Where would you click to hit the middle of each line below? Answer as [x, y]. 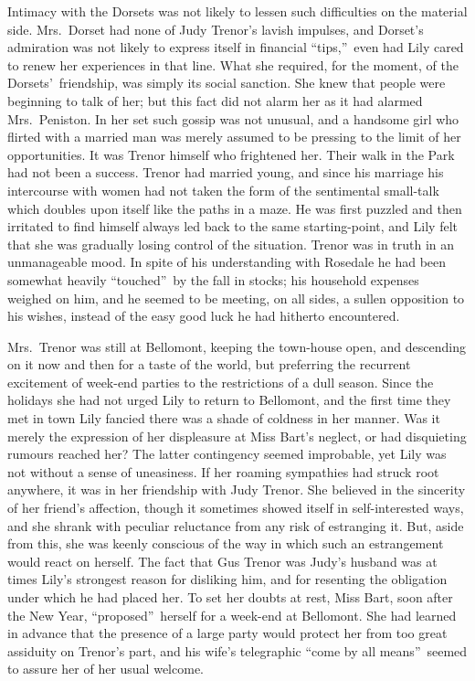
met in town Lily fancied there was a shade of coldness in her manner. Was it [224, 418]
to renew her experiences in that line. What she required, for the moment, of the [233, 64]
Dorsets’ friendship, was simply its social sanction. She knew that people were [227, 83]
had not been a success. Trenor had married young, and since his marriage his [226, 172]
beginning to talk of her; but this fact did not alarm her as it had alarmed [215, 100]
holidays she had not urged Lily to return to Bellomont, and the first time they [229, 400]
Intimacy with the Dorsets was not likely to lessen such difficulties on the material [237, 11]
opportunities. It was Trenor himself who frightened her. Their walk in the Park [231, 154]
